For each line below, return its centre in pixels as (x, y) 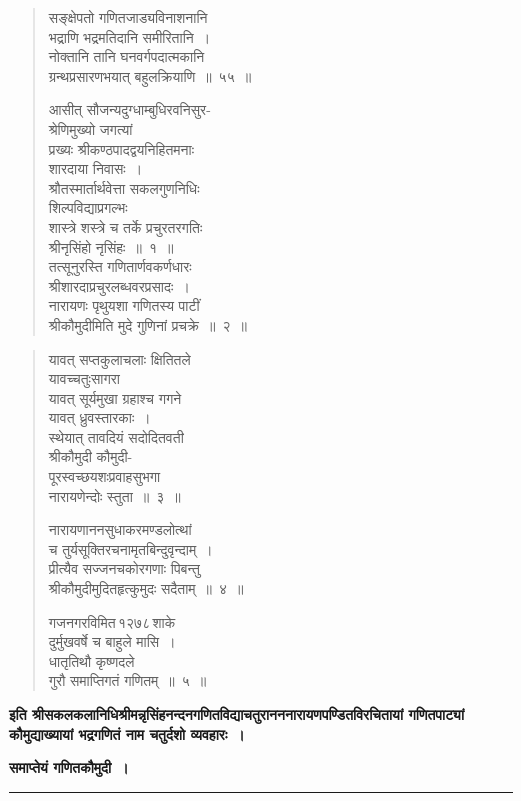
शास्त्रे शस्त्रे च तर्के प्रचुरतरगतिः (125, 226)
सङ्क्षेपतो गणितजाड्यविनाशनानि (128, 17)
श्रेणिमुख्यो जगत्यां (90, 128)
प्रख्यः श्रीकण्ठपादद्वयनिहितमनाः (121, 148)
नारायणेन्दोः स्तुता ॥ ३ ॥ (114, 495)
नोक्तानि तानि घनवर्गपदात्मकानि (126, 56)
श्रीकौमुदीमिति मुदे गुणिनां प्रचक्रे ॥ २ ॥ (147, 324)
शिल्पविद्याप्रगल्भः (88, 207)
